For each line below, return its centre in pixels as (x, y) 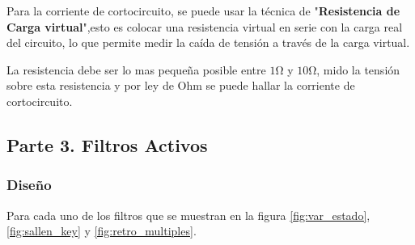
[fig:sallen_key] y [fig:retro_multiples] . (102, 231)
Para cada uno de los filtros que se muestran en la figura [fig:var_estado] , (188, 215)
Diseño (29, 185)
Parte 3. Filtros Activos (107, 144)
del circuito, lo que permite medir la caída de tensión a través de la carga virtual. (208, 42)
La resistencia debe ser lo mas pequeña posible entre (136, 69)
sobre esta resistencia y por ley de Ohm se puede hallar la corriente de (181, 85)
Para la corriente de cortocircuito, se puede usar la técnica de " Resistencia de (203, 11)
